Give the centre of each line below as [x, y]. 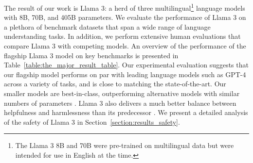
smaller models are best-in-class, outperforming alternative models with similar [122, 93]
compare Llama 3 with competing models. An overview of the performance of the [125, 46]
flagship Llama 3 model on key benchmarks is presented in [91, 55]
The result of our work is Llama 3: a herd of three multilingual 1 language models [125, 7]
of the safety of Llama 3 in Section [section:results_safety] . [92, 122]
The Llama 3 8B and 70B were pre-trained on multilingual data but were [125, 145]
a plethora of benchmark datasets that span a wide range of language [107, 26]
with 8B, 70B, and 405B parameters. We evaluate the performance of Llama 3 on [125, 17]
